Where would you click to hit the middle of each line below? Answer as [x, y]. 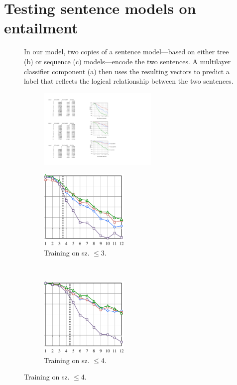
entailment [41, 28]
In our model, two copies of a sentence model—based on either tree [126, 52]
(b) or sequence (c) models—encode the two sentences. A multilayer [127, 61]
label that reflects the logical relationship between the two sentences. [129, 81]
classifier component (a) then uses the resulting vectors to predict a [127, 71]
